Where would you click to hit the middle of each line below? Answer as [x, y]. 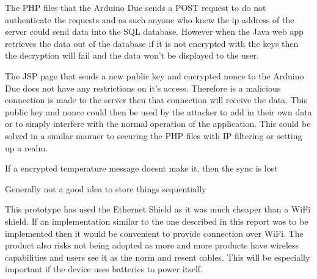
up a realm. [27, 147]
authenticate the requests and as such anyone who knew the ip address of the [150, 19]
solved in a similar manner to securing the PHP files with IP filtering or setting [154, 135]
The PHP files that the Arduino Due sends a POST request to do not [136, 7]
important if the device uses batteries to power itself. [104, 269]
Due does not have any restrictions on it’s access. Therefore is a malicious [143, 88]
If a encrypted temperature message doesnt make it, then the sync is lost [141, 168]
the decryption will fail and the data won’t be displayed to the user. [132, 55]
